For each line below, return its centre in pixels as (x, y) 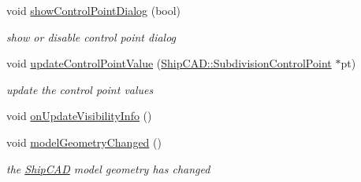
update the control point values (80, 89)
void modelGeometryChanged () (84, 142)
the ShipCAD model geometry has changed (108, 168)
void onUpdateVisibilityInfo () (79, 116)
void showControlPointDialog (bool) (94, 10)
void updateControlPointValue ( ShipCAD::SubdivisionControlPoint (169, 63)
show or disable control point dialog (91, 36)
